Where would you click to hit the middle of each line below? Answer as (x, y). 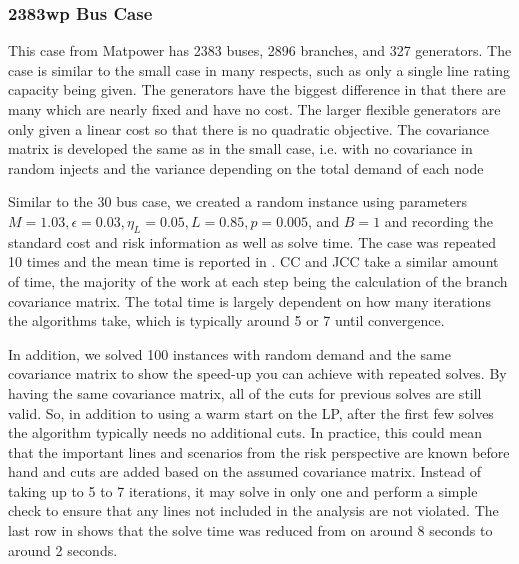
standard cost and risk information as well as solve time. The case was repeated (252, 241)
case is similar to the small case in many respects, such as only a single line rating (259, 69)
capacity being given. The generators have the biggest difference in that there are (257, 89)
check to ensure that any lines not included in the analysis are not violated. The (253, 510)
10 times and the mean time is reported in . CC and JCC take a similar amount (253, 261)
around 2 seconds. (63, 549)
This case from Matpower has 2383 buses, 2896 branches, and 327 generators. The (260, 50)
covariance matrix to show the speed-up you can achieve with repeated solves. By (257, 373)
